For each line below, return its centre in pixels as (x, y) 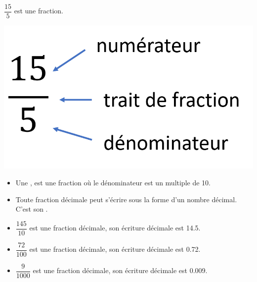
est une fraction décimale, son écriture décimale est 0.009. (120, 270)
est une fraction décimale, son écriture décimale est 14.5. (115, 228)
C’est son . (32, 209)
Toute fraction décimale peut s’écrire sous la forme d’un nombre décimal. (126, 199)
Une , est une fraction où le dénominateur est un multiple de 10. (113, 182)
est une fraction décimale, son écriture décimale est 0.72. (115, 249)
